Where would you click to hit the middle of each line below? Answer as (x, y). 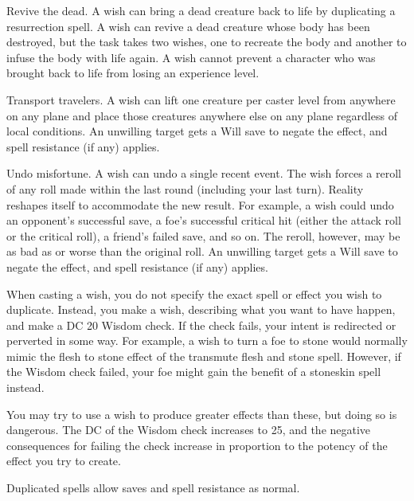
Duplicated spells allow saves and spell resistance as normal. (153, 488)
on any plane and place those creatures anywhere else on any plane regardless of (202, 115)
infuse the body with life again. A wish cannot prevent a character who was (191, 57)
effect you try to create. (64, 461)
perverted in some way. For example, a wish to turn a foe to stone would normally (207, 341)
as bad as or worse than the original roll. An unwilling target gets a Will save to (202, 251)
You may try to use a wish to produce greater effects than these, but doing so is (202, 414)
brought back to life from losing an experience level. (133, 73)
